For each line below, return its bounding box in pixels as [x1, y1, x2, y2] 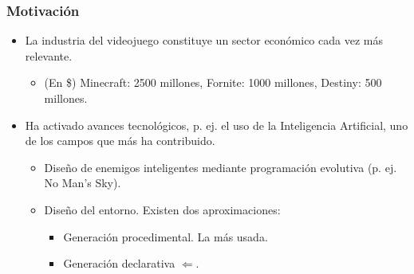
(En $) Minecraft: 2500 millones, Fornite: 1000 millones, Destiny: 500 [44, 74, 382, 91]
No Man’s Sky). [44, 174, 121, 191]
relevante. [25, 47, 73, 64]
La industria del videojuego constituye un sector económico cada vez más [25, 32, 383, 49]
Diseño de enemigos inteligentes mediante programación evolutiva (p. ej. [44, 159, 397, 175]
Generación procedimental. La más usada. [63, 228, 268, 245]
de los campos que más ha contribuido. [25, 132, 215, 149]
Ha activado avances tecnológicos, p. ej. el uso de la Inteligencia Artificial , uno [25, 116, 408, 133]
